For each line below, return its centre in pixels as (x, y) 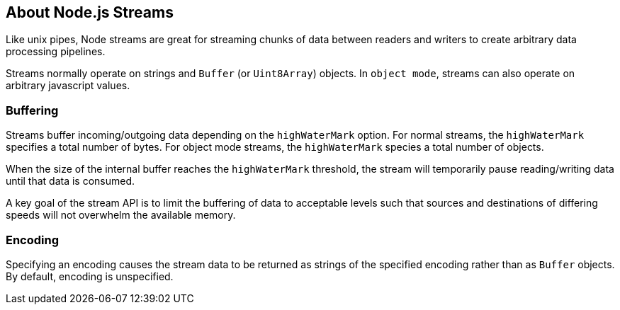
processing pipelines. (56, 52)
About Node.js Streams (90, 12)
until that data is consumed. (71, 181)
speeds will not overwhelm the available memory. (121, 215)
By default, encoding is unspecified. (90, 276)
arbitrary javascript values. (68, 86)
